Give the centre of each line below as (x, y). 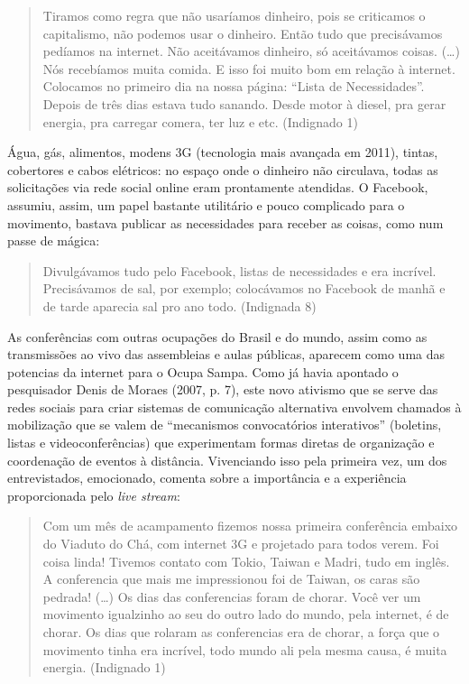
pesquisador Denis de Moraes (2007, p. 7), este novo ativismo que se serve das (223, 389)
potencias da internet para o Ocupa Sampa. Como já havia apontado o (203, 371)
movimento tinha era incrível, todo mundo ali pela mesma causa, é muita (245, 649)
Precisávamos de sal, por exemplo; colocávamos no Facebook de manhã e (244, 288)
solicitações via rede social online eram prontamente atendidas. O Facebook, (218, 187)
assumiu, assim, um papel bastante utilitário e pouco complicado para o (206, 204)
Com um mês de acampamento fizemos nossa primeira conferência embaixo (250, 526)
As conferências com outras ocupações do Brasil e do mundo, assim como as (217, 336)
